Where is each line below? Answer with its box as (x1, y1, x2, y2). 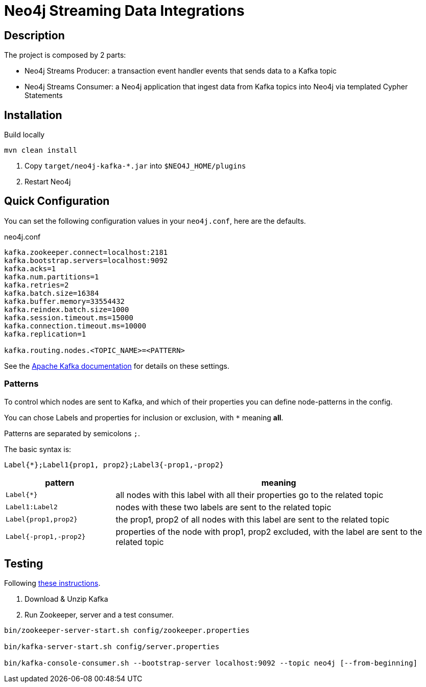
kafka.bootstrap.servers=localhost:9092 (4, 256, 168, 265)
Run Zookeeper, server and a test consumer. (25, 610, 174, 620)
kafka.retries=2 (4, 280, 69, 289)
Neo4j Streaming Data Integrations (4, 2, 245, 19)
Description (4, 29, 65, 42)
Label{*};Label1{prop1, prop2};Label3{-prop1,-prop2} (4, 460, 224, 469)
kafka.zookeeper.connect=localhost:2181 (4, 248, 168, 256)
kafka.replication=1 (4, 329, 86, 338)
